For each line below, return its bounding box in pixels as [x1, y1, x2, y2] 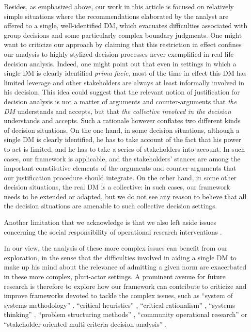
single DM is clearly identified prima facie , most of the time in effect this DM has [4, 68, 247, 78]
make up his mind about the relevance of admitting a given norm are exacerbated [4, 262, 247, 272]
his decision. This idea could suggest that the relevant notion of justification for [4, 87, 240, 97]
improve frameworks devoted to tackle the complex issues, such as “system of [4, 290, 233, 300]
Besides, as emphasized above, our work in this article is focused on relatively [4, 1, 234, 11]
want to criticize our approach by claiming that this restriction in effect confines [4, 39, 242, 49]
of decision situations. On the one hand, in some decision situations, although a [4, 125, 240, 135]
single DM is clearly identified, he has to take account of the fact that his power [4, 134, 241, 144]
